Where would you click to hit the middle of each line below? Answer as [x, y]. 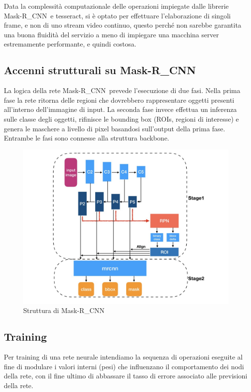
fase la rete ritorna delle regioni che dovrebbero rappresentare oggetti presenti [119, 100]
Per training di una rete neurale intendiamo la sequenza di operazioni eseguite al [123, 357]
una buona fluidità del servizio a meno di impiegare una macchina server [111, 34]
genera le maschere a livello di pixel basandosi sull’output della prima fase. [115, 128]
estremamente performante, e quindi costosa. [70, 44]
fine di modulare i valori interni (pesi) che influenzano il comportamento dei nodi [124, 366]
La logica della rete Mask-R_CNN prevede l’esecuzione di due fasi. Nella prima [122, 90]
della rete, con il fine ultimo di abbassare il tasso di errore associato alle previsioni [126, 376]
